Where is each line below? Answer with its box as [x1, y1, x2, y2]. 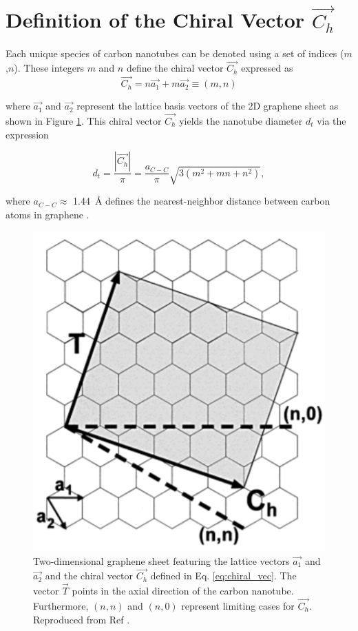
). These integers [14, 61, 84, 75]
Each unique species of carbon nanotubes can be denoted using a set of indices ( [6, 45, 344, 60]
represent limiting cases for [181, 598, 295, 612]
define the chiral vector [126, 61, 224, 75]
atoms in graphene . [6, 207, 89, 221]
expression [6, 127, 49, 141]
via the [317, 114, 346, 128]
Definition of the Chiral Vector [6, 6, 305, 34]
